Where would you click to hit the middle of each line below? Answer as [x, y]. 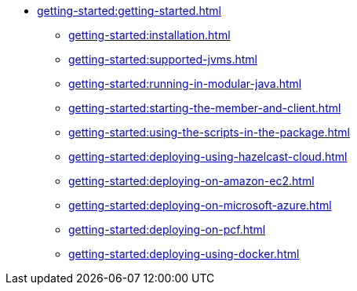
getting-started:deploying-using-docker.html [184, 254]
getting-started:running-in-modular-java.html [185, 84]
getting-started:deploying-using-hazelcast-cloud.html [208, 156]
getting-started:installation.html [149, 35]
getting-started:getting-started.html [129, 11]
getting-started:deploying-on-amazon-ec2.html [191, 181]
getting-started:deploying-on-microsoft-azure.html [200, 205]
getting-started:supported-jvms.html [163, 59]
